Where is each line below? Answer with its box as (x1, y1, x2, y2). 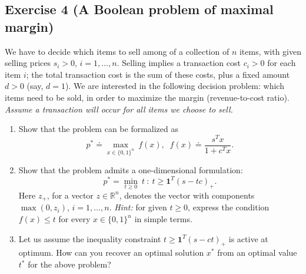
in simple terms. (134, 213, 192, 225)
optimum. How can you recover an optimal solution (18, 246, 204, 259)
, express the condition (188, 201, 270, 213)
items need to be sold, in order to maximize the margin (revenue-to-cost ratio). (5, 91, 290, 103)
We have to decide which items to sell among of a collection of (5, 45, 229, 57)
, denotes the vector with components (119, 189, 255, 201)
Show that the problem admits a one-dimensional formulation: (18, 164, 243, 176)
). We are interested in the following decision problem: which (65, 80, 284, 92)
